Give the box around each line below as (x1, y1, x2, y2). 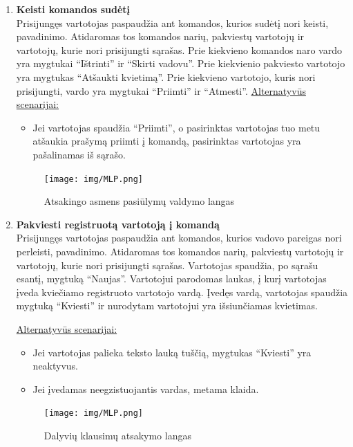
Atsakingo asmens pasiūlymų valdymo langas (44, 194, 235, 208)
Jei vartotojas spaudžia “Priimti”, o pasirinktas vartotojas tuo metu (32, 120, 321, 134)
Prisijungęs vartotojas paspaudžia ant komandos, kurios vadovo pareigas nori (16, 230, 342, 245)
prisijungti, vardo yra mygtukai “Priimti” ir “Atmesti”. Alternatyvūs (16, 83, 306, 98)
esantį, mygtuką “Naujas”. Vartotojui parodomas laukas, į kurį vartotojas (16, 271, 327, 286)
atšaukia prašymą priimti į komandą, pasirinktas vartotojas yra (32, 134, 301, 148)
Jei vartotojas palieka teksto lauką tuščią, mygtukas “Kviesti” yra (32, 345, 312, 359)
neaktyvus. (32, 358, 79, 373)
